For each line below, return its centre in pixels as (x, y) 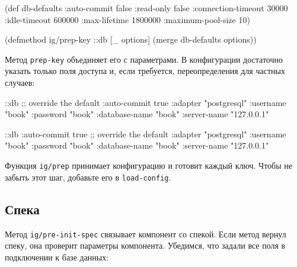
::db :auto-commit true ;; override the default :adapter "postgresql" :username (146, 133)
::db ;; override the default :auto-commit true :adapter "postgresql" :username (146, 102)
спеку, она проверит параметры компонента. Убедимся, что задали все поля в (145, 245)
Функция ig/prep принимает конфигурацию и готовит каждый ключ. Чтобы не (148, 165)
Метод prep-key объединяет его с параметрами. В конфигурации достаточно (144, 59)
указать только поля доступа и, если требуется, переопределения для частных (145, 71)
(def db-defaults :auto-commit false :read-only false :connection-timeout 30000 (146, 8)
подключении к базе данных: (57, 257)
